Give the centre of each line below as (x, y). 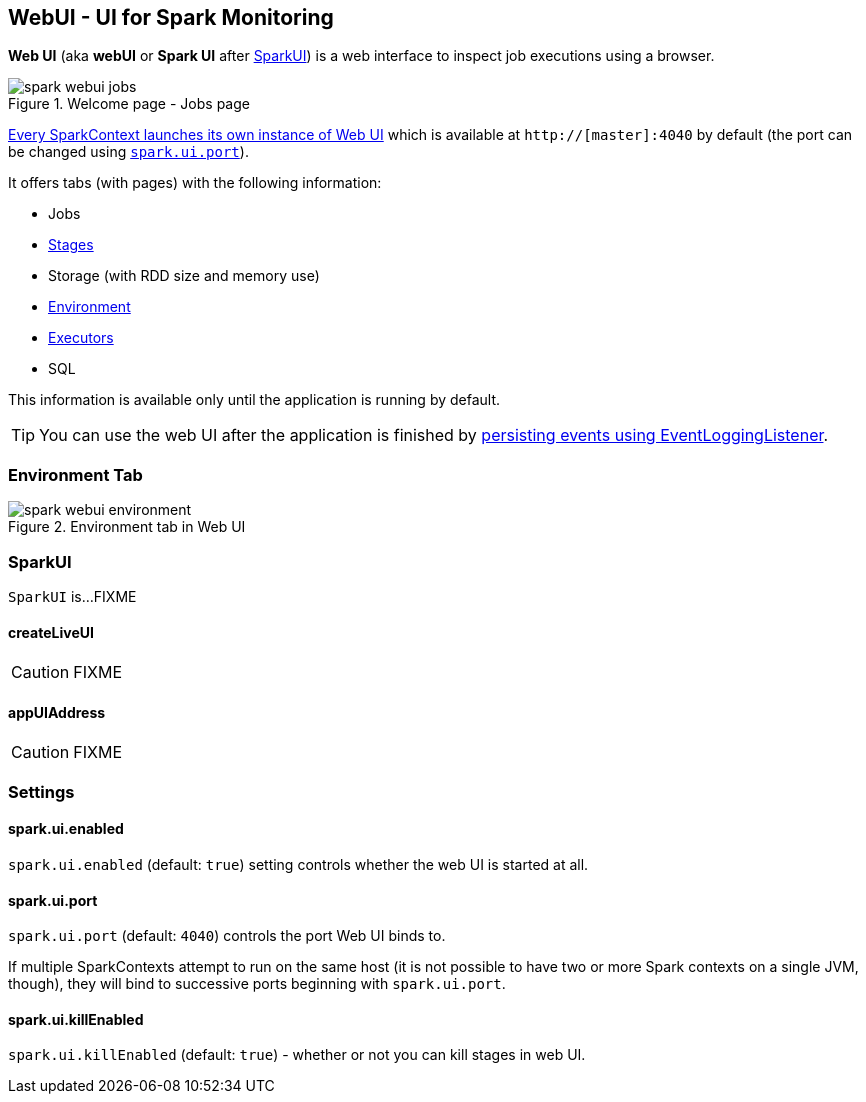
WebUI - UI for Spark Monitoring (171, 17)
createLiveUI (51, 632)
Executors (81, 338)
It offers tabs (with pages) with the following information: (195, 183)
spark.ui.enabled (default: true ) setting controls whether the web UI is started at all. (298, 864)
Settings (41, 791)
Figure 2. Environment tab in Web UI (127, 527)
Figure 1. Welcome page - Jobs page (129, 104)
